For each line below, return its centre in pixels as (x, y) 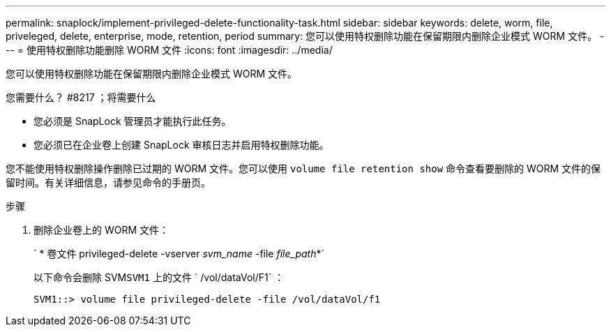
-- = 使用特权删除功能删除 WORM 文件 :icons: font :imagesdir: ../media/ (169, 50)
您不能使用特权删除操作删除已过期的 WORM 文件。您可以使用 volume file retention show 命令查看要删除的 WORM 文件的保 (303, 168)
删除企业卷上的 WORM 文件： (101, 230)
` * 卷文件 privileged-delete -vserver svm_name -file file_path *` (179, 254)
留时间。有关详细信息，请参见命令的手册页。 (108, 182)
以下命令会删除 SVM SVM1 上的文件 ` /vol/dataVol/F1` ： (159, 277)
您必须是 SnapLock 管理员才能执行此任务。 (133, 121)
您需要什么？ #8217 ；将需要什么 (81, 97)
